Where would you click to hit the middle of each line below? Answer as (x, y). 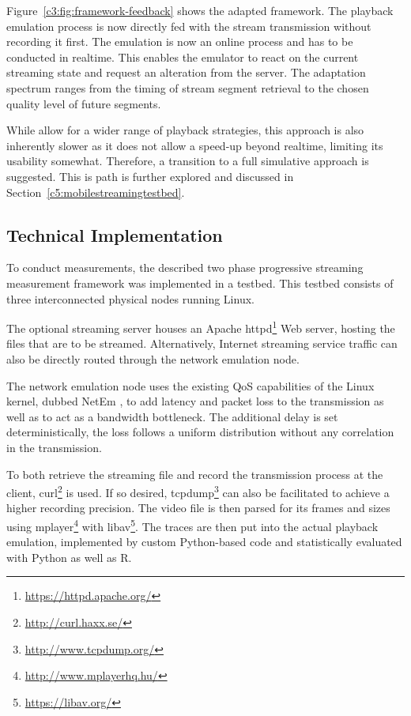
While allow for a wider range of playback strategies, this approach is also (185, 130)
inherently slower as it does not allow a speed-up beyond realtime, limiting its (195, 145)
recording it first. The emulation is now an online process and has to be (180, 41)
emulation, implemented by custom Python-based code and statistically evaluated (204, 542)
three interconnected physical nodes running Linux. (130, 298)
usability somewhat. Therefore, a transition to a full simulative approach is (188, 161)
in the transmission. (54, 447)
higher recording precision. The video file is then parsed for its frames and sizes (198, 508)
